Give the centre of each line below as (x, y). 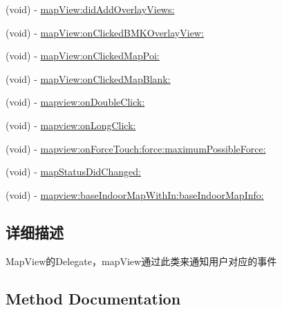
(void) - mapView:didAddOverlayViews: (90, 9)
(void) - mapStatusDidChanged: (73, 172)
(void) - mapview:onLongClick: (71, 125)
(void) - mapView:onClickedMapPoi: (83, 56)
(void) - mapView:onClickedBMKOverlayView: (105, 32)
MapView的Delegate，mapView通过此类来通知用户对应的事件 (141, 261)
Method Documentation (93, 298)
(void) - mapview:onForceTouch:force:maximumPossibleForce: (136, 148)
